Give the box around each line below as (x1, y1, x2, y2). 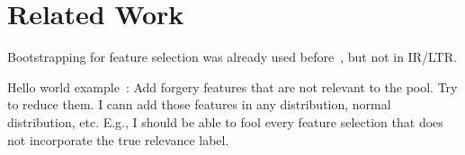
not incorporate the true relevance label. (7, 130, 229, 149)
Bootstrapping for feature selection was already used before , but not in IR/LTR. (7, 47, 457, 66)
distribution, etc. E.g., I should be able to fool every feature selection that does (7, 112, 443, 131)
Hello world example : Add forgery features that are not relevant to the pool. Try (7, 77, 458, 96)
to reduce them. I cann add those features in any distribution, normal (7, 95, 391, 114)
